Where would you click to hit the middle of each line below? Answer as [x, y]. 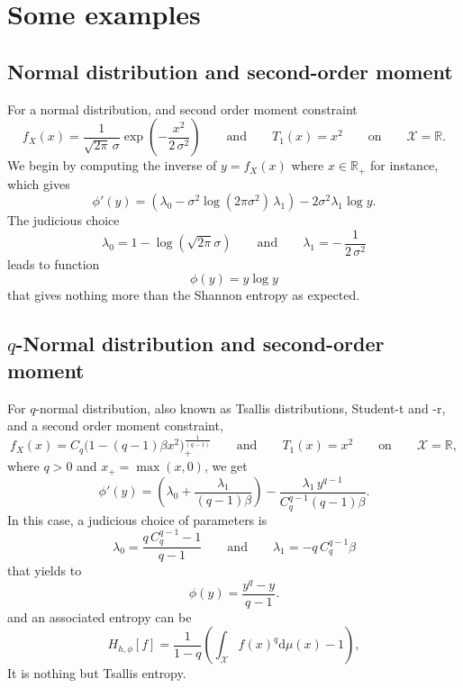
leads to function [54, 263]
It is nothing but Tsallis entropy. [97, 673]
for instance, [404, 165]
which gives [39, 183]
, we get [226, 466]
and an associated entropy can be [100, 616]
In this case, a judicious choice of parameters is [137, 519]
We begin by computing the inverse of [112, 165]
